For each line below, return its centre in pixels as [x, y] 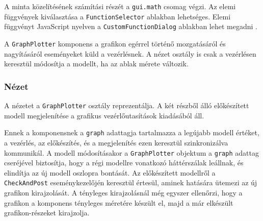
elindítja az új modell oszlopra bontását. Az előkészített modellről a [110, 172]
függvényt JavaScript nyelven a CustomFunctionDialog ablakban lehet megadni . [131, 26]
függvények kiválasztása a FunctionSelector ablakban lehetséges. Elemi [117, 16]
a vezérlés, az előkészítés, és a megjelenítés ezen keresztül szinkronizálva [116, 142]
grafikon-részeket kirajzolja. [47, 213]
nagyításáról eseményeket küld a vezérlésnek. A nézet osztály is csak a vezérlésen [130, 53]
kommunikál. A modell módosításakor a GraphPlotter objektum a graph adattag [131, 152]
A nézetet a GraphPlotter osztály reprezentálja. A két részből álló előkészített [127, 105]
